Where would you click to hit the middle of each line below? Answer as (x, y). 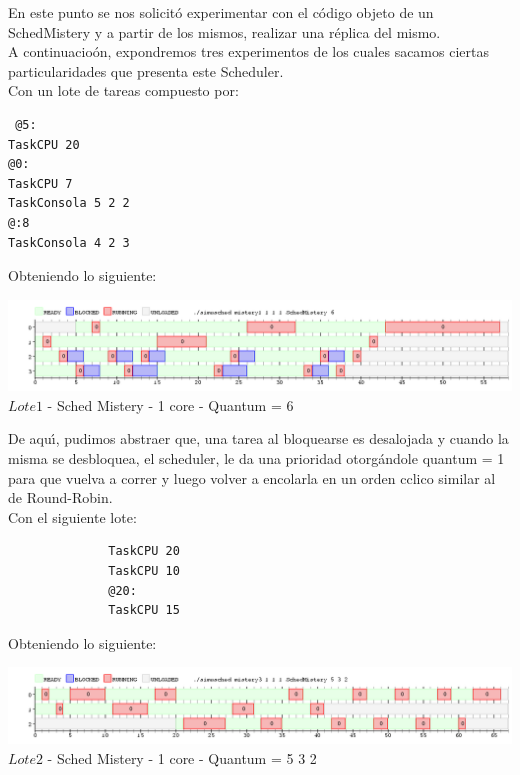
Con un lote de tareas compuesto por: (123, 90)
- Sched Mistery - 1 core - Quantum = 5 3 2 (182, 757)
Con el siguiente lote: (72, 516)
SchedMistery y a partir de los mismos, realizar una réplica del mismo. (224, 31)
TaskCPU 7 (40, 183)
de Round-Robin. (60, 497)
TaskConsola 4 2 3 (69, 242)
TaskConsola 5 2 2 (69, 203)
